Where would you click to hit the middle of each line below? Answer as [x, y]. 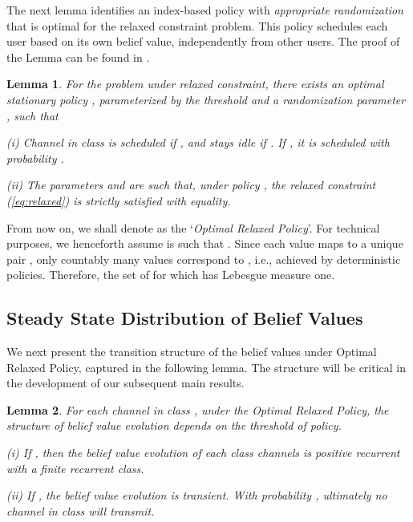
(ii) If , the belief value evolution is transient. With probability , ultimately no [197, 495]
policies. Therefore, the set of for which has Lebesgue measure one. [171, 275]
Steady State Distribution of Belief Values [185, 318]
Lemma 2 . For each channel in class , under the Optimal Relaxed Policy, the [198, 409]
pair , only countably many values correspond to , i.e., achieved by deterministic [204, 259]
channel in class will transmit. [81, 510]
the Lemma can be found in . [78, 57]
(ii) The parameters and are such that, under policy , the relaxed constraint [191, 185]
